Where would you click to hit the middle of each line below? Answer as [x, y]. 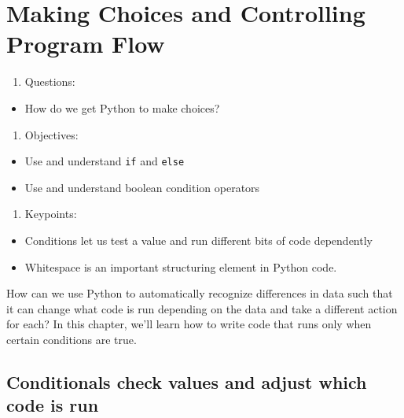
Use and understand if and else [105, 161]
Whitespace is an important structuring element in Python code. [181, 266]
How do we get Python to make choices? [122, 107]
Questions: [50, 81]
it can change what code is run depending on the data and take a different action [202, 308]
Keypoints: [51, 214]
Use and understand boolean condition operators [142, 187]
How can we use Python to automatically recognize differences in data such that [200, 293]
